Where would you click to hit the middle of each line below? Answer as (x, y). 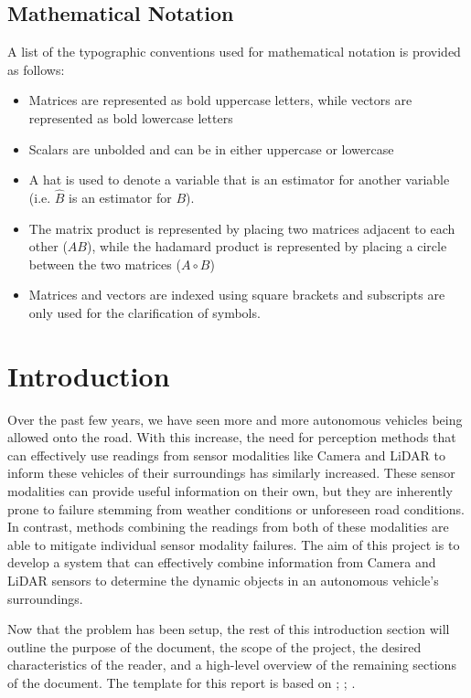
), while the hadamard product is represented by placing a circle (267, 246)
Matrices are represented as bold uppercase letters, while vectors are (220, 100)
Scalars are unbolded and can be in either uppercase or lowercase (211, 148)
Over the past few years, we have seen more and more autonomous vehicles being (235, 419)
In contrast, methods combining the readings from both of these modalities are (228, 527)
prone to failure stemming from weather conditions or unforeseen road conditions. (236, 508)
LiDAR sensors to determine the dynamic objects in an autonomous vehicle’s (223, 581)
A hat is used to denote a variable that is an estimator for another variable (239, 180)
